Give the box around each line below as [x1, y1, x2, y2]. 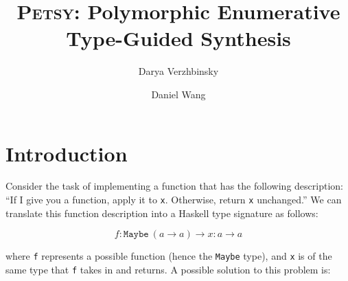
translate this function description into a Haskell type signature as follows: [5, 205, 318, 220]
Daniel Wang [151, 87, 206, 101]
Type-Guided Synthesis [66, 24, 291, 52]
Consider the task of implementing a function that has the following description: [5, 179, 343, 193]
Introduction [5, 139, 128, 167]
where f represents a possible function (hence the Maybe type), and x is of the [5, 249, 332, 263]
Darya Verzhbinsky [138, 64, 219, 78]
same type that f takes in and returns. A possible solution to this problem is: [5, 262, 331, 276]
